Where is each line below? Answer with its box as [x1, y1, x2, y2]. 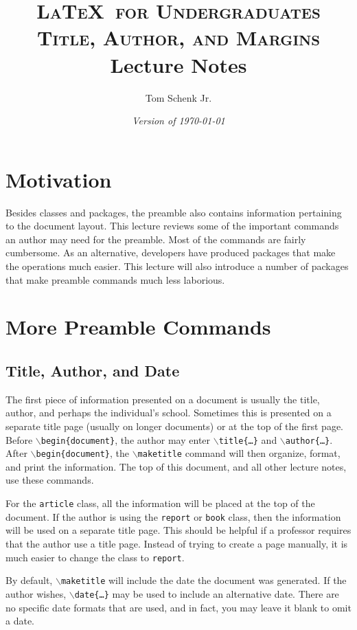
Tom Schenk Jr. [145, 90, 212, 104]
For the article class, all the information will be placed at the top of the [5, 496, 315, 510]
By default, [5, 573, 53, 587]
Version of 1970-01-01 [132, 113, 225, 128]
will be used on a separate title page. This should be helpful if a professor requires [5, 523, 352, 537]
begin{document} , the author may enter [41, 432, 211, 447]
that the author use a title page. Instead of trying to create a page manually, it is [5, 536, 348, 550]
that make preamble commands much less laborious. [5, 272, 225, 286]
